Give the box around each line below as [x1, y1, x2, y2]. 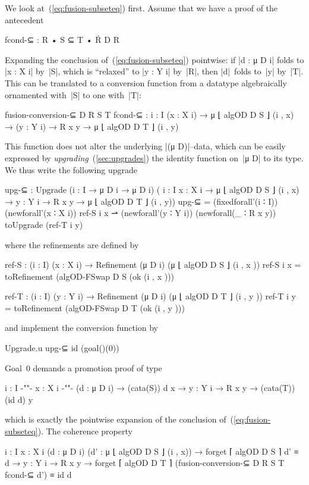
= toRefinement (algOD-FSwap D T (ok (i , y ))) [5, 301, 185, 314]
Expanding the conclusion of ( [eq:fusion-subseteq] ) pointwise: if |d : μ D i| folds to [5, 53, 304, 65]
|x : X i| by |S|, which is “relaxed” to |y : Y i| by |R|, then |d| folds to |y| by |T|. [5, 65, 304, 77]
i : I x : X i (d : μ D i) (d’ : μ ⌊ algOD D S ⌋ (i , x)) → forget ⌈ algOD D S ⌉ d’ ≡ [5, 445, 299, 457]
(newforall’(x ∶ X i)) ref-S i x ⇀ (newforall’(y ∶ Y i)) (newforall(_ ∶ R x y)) [5, 206, 276, 219]
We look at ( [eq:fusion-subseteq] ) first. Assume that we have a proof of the [5, 2, 278, 14]
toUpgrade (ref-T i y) [5, 218, 83, 230]
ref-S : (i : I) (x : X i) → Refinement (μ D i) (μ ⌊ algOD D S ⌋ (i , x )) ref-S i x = [5, 258, 301, 271]
